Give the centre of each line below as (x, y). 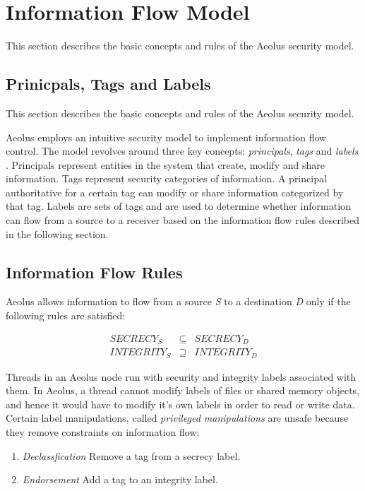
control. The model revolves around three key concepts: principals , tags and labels (182, 151)
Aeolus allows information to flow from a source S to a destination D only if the (178, 301)
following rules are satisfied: (66, 315)
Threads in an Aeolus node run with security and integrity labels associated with (181, 376)
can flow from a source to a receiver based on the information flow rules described (183, 220)
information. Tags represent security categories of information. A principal (166, 178)
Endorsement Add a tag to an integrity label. (120, 479)
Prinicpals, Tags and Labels (108, 84)
